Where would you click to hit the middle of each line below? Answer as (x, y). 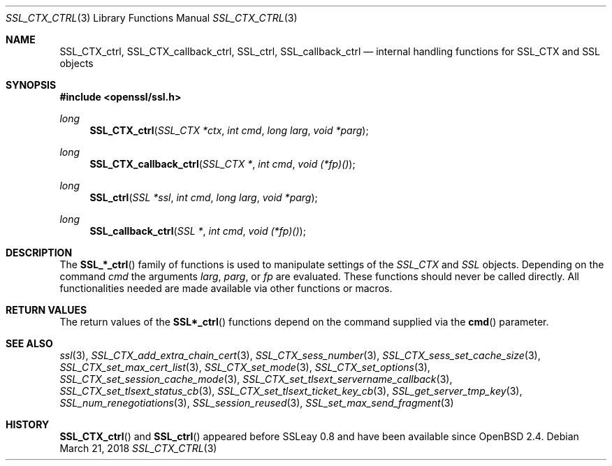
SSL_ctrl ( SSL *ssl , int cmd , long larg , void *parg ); (204, 197)
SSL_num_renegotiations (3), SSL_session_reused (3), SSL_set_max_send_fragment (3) (257, 403)
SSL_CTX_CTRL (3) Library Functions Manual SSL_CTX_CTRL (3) (152, 18)
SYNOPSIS (31, 85)
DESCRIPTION (39, 253)
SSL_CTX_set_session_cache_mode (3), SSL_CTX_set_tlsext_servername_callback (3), (256, 379)
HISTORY (28, 424)
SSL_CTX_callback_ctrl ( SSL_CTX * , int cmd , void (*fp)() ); (223, 164)
